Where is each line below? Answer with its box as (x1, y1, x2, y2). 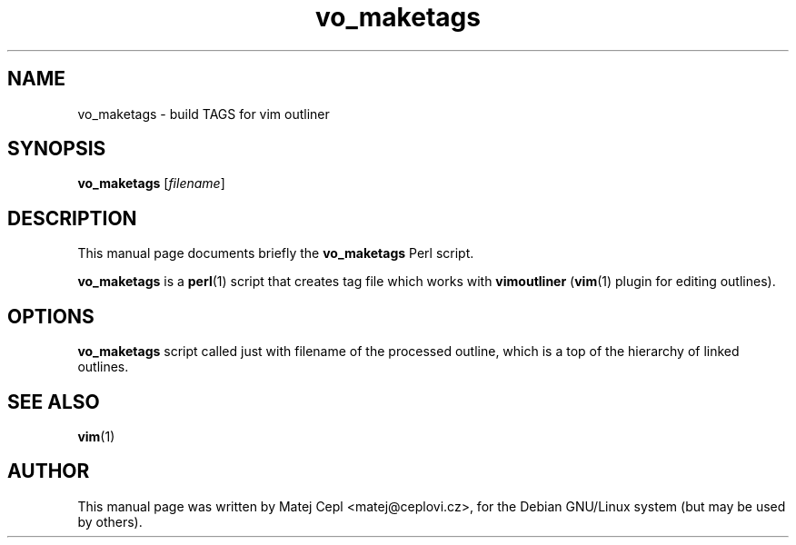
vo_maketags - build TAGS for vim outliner (77, 105, 330, 122)
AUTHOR (7, 460, 90, 483)
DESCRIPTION (7, 206, 137, 230)
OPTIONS (7, 304, 95, 328)
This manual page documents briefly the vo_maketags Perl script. (77, 245, 474, 262)
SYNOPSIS (7, 137, 106, 161)
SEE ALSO (7, 390, 100, 413)
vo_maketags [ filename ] (77, 175, 225, 192)
